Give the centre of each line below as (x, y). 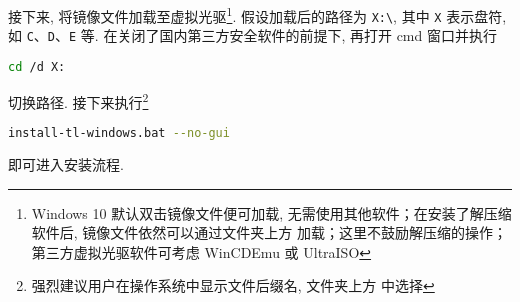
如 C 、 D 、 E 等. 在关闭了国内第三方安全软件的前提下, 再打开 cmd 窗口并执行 (252, 35)
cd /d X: (37, 66)
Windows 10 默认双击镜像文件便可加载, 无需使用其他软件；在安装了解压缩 (271, 212)
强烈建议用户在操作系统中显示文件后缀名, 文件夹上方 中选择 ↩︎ (233, 285)
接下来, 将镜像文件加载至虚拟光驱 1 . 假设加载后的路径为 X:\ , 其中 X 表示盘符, (257, 14)
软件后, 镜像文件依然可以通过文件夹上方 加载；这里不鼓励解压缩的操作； (269, 232)
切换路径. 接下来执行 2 (78, 100)
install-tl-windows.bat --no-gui (119, 133)
